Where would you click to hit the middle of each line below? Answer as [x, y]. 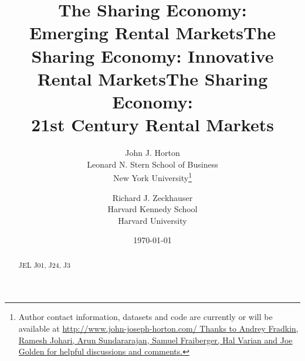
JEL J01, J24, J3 [44, 265]
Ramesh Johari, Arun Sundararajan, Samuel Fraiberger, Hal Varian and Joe [155, 340]
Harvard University [152, 220]
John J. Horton [152, 153]
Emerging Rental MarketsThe [152, 33]
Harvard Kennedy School [152, 209]
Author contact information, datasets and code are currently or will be [145, 317]
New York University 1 [152, 177]
